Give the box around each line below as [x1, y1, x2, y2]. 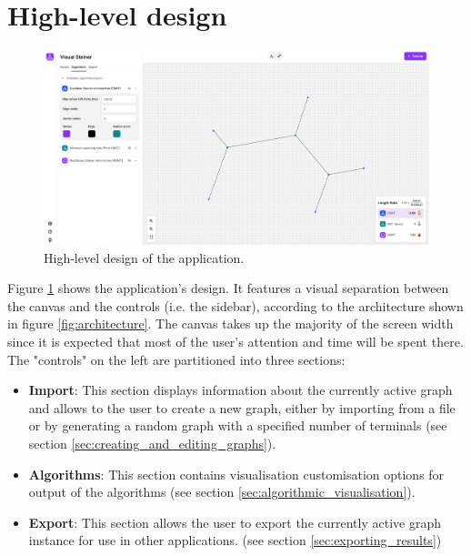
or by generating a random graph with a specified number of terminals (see [28, 416, 447, 435]
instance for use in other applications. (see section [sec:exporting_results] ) [28, 531, 442, 550]
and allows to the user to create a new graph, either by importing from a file [28, 398, 456, 417]
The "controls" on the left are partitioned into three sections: [7, 349, 346, 369]
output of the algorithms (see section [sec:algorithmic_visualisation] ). [28, 482, 416, 501]
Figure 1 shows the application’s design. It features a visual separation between [7, 278, 449, 298]
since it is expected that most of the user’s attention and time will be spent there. [7, 331, 464, 350]
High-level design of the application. [44, 248, 245, 267]
